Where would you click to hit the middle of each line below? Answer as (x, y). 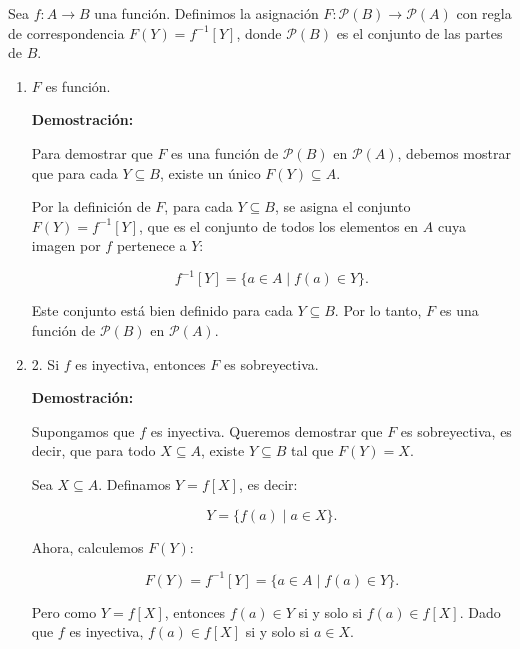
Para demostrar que (92, 152)
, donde (259, 32)
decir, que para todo (93, 450)
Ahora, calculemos (87, 546)
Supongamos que (83, 430)
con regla (484, 13)
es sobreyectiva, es (456, 430)
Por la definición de (91, 206)
